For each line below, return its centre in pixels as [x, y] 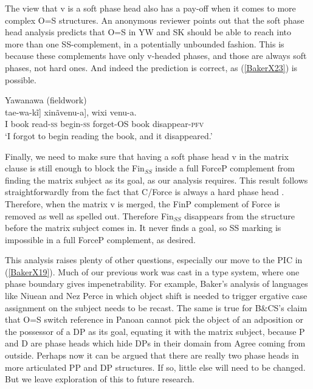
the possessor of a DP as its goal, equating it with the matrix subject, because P [155, 331]
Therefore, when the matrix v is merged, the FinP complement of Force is [143, 203]
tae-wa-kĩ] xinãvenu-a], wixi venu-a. [71, 112]
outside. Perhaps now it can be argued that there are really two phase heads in [152, 355]
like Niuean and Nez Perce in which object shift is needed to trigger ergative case [156, 296]
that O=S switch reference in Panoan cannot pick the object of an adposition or [154, 319]
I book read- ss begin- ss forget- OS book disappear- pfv [105, 124]
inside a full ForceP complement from [225, 168]
